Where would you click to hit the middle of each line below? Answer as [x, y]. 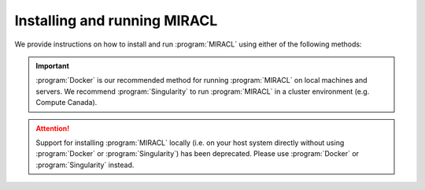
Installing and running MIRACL [116, 20]
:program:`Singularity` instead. [85, 165]
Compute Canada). [67, 102]
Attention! [53, 128]
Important [53, 65]
